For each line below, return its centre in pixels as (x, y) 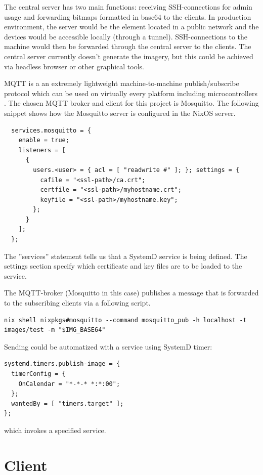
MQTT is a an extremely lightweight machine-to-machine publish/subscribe (122, 83)
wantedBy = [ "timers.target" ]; (68, 403)
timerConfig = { (38, 374)
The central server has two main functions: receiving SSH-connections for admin (128, 7)
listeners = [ (42, 150)
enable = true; (44, 140)
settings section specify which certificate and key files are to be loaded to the (123, 266)
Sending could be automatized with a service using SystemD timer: (108, 346)
